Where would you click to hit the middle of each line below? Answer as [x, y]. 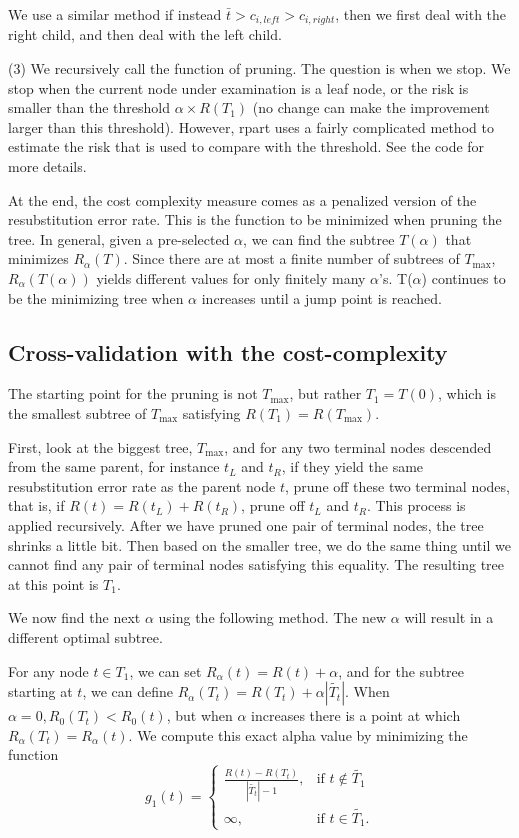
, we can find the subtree [319, 238]
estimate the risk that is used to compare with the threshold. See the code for [246, 146]
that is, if [36, 505]
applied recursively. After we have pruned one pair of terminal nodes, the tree [246, 524]
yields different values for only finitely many [231, 277]
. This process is [416, 505]
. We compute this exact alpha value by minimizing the [298, 734]
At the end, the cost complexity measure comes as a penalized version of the [242, 199]
